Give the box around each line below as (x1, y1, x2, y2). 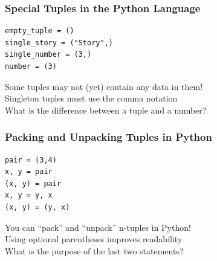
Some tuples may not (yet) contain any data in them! (5, 80, 203, 92)
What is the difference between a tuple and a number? (5, 103, 207, 116)
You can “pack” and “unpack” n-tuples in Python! (5, 221, 191, 233)
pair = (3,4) (5, 155, 57, 164)
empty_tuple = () (5, 27, 74, 36)
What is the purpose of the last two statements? (5, 244, 184, 257)
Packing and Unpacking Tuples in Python (5, 129, 212, 144)
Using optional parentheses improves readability (5, 233, 183, 245)
